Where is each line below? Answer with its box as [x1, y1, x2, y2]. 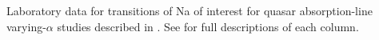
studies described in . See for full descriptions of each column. [57, 18, 359, 34]
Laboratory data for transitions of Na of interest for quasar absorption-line [6, 2, 373, 18]
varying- [6, 18, 46, 34]
